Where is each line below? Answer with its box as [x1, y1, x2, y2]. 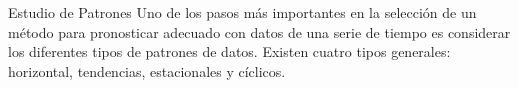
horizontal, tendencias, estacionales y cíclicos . [8, 60, 286, 81]
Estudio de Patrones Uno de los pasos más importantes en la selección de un [8, 2, 477, 22]
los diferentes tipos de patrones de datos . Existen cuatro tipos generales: [8, 41, 451, 62]
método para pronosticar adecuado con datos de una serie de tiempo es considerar [8, 21, 511, 42]
